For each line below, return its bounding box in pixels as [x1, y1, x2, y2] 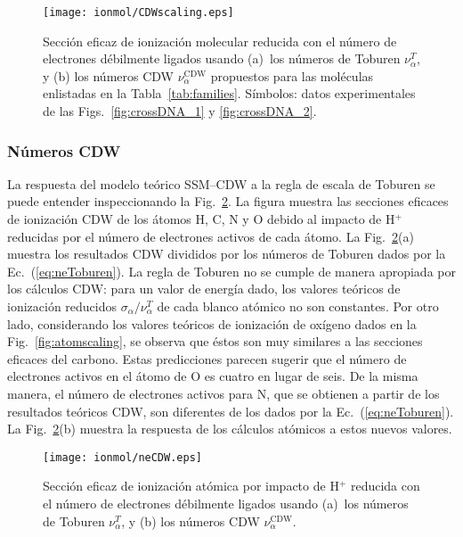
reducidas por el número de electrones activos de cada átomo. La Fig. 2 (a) [7, 227, 414, 245]
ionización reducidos [7, 297, 118, 315]
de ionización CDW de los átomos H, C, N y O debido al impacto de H [7, 210, 395, 228]
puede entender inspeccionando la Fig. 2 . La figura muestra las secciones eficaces [7, 192, 449, 211]
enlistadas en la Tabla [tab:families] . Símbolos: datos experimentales [43, 84, 416, 103]
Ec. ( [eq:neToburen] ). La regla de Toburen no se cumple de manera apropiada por [7, 261, 456, 280]
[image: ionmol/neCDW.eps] [43, 450, 202, 464]
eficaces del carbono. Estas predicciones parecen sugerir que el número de [7, 349, 407, 368]
